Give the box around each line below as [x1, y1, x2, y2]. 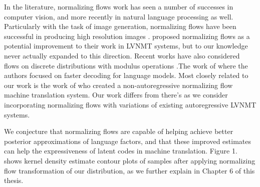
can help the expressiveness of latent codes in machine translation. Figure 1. [4, 145, 237, 156]
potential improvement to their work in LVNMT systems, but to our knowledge [4, 40, 248, 51]
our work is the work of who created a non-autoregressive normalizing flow [4, 79, 233, 90]
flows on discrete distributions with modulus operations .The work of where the [4, 60, 248, 70]
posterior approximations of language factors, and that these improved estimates [4, 135, 251, 146]
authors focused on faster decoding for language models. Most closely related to [4, 70, 248, 80]
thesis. [4, 175, 24, 185]
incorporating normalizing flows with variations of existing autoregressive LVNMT [4, 99, 256, 109]
